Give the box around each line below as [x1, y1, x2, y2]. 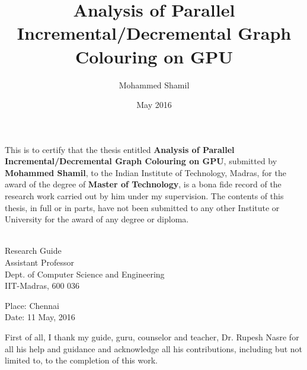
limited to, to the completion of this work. [5, 354, 158, 366]
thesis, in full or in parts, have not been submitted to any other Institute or [5, 201, 280, 213]
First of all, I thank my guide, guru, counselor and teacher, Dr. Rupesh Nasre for [5, 331, 299, 343]
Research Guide [5, 244, 62, 257]
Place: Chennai [5, 299, 59, 311]
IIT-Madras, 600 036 [5, 279, 80, 292]
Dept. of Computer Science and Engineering [5, 267, 165, 280]
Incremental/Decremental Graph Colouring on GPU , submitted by [5, 155, 277, 167]
